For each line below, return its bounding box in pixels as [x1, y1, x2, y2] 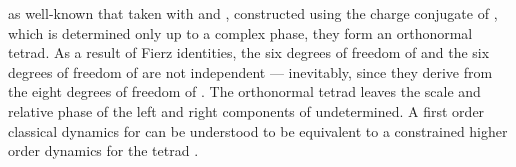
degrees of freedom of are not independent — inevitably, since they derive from [8, 61, 493, 82]
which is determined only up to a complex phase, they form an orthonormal [8, 22, 473, 43]
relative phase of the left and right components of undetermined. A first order [8, 100, 485, 121]
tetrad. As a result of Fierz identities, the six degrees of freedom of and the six [8, 42, 490, 63]
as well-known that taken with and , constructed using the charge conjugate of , [8, 3, 498, 23]
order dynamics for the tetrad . [8, 140, 199, 161]
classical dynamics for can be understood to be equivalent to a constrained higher [8, 120, 508, 141]
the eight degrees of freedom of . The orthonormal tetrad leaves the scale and [8, 81, 481, 102]
